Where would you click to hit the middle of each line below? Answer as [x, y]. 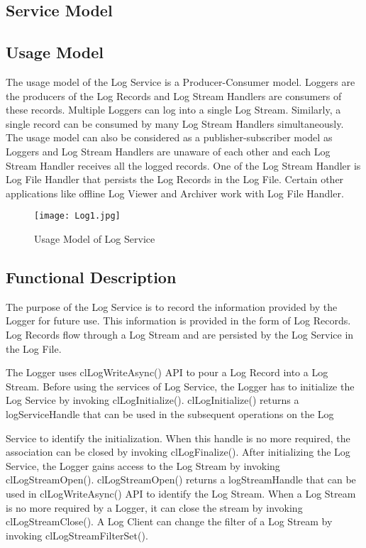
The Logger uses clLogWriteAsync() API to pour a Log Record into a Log [167, 372]
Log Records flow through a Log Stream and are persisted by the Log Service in [180, 334]
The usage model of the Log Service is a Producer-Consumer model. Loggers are [181, 81]
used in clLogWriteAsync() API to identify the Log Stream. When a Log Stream [181, 493]
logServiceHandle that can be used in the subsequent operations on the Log [170, 413]
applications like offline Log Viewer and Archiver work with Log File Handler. [175, 193]
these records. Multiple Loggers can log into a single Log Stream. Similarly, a [173, 110]
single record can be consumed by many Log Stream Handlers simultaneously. [175, 123]
